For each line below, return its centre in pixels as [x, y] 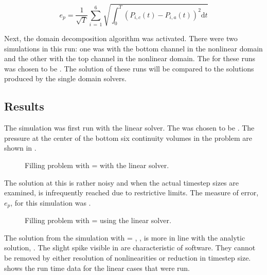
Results [24, 106]
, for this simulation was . [51, 202]
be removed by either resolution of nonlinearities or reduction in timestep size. [128, 257]
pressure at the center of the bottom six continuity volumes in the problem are [128, 137]
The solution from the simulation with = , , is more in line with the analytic [125, 237]
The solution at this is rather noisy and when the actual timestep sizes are [122, 182]
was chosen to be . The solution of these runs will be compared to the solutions [129, 68]
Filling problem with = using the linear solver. [98, 220]
